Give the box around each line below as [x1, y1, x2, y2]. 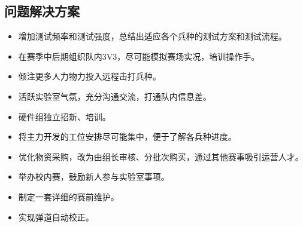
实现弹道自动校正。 [18, 210, 94, 223]
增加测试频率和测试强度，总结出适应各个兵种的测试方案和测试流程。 [18, 30, 287, 42]
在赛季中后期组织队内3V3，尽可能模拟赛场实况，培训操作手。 [18, 50, 260, 62]
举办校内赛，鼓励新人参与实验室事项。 [18, 170, 169, 183]
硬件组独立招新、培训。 [18, 110, 111, 122]
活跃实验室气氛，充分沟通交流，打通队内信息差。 [18, 90, 211, 102]
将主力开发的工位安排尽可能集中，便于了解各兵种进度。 [18, 130, 237, 143]
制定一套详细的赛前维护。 [18, 190, 119, 203]
